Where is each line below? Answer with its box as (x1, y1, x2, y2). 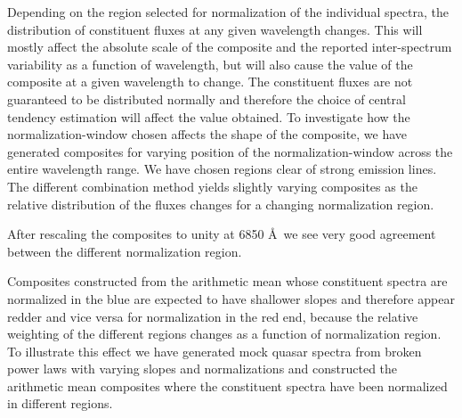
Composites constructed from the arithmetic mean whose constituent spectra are (7, 272, 448, 291)
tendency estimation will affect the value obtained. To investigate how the (7, 107, 410, 126)
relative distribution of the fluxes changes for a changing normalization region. (7, 194, 434, 213)
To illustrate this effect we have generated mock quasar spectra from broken (7, 341, 422, 360)
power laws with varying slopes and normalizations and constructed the (7, 359, 398, 378)
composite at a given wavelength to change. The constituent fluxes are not (7, 72, 413, 91)
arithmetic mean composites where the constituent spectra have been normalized (7, 376, 448, 395)
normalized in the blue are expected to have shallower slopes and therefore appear (7, 289, 455, 307)
